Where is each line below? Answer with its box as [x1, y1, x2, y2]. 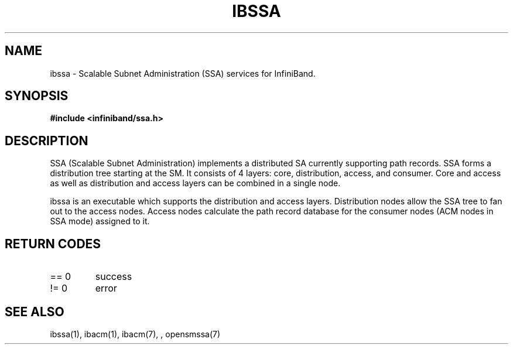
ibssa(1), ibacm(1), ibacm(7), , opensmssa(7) [50, 329, 221, 339]
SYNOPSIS [5, 88, 69, 104]
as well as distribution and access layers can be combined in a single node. [50, 178, 341, 189]
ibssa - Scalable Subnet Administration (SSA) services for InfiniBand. [50, 68, 316, 78]
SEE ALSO [5, 304, 64, 319]
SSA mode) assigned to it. [50, 216, 150, 227]
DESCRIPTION [5, 133, 88, 148]
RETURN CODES [5, 236, 101, 251]
